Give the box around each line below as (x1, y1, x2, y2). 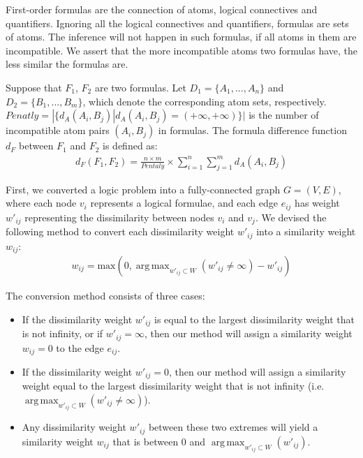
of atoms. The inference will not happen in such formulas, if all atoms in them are (6, 29, 357, 44)
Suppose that (6, 80, 62, 94)
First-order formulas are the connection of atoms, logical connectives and (6, 2, 318, 16)
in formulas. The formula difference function (158, 123, 347, 138)
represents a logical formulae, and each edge (90, 195, 279, 210)
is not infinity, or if (22, 326, 103, 341)
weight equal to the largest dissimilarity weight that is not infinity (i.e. (22, 378, 325, 393)
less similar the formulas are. (6, 57, 128, 71)
